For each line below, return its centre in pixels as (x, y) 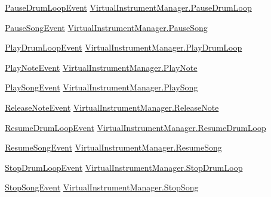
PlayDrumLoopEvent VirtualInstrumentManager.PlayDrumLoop (124, 47)
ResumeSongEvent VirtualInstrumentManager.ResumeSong (113, 147)
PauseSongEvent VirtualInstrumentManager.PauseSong (106, 27)
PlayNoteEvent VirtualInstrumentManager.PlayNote (101, 67)
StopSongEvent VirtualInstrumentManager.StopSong (102, 187)
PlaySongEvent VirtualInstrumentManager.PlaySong (101, 87)
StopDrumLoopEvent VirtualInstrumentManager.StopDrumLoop (124, 167)
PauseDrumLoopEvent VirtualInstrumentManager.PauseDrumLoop (128, 7)
